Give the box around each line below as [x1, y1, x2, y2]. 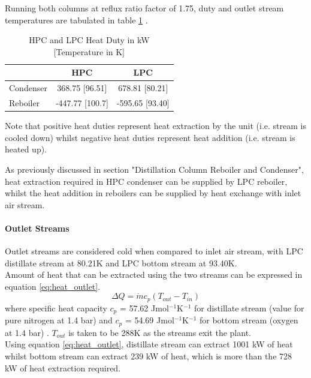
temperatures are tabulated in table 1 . [5, 13, 148, 26]
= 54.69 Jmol [125, 314, 174, 326]
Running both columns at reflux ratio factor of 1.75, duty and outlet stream [5, 2, 284, 14]
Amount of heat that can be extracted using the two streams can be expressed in [5, 268, 303, 281]
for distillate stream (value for [194, 301, 304, 314]
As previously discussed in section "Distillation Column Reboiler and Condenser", [5, 163, 304, 175]
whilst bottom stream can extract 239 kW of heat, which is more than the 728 [5, 350, 292, 362]
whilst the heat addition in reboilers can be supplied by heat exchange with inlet [5, 187, 301, 199]
